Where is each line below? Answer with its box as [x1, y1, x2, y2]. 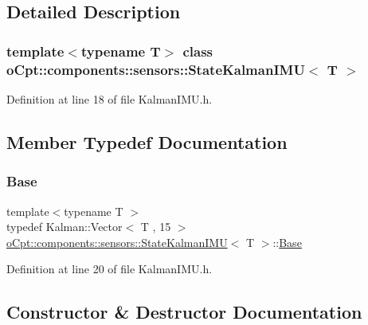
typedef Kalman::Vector [6, 218, 123, 235]
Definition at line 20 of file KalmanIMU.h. [6, 260, 213, 277]
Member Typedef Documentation [6, 129, 288, 154]
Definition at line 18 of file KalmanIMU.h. [6, 90, 213, 107]
